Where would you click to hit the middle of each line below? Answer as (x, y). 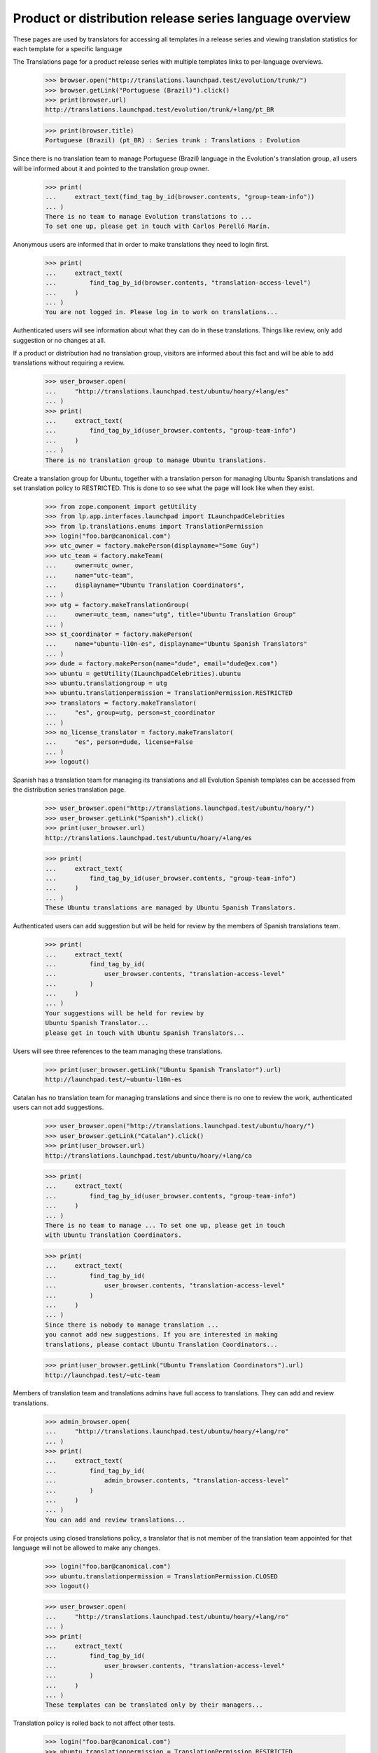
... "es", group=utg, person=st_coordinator (130, 713)
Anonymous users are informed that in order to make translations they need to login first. (141, 245)
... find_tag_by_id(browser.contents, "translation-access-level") (178, 283)
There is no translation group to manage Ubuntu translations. (156, 460)
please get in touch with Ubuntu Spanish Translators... (145, 1033)
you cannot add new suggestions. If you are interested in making (161, 1335)
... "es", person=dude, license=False (119, 742)
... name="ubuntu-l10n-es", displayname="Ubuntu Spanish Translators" (176, 644)
